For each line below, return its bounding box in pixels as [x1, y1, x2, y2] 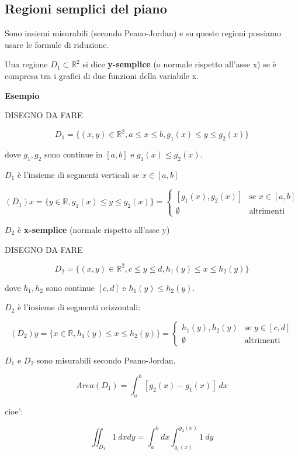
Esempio [5, 89, 40, 101]
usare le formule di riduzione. [5, 38, 109, 50]
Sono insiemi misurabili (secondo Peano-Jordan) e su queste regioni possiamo [5, 27, 281, 39]
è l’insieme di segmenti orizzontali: [17, 301, 141, 313]
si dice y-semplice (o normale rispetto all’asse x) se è [82, 58, 276, 70]
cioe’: [5, 404, 23, 417]
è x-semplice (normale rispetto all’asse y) [17, 224, 170, 236]
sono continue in [44, 148, 103, 160]
